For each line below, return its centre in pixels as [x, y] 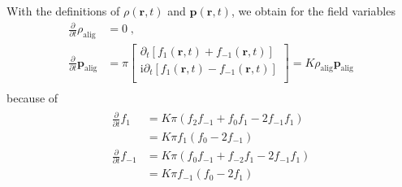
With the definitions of [63, 11]
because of [32, 98]
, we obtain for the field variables [313, 11]
